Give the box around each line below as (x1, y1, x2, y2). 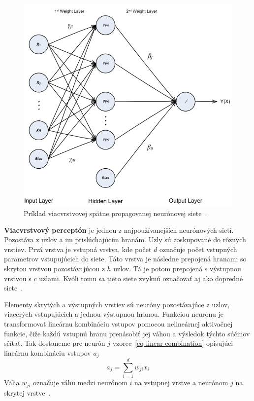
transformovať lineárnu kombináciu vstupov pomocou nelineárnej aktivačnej (4, 318, 233, 328)
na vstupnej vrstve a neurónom (134, 377, 228, 388)
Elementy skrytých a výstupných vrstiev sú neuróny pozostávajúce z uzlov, (4, 299, 230, 309)
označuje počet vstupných (159, 244, 237, 254)
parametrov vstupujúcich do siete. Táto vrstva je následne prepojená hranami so (4, 254, 247, 264)
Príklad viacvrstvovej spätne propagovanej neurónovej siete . (24, 208, 207, 219)
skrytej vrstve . (4, 387, 51, 398)
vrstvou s (4, 273, 32, 283)
